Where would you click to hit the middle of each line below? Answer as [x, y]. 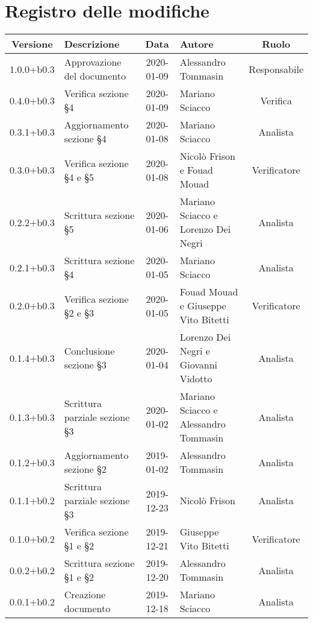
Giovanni [198, 365]
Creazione [85, 595]
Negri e [195, 351]
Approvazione [93, 62]
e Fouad [196, 170]
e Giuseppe [203, 306]
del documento [95, 76]
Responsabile [276, 69]
